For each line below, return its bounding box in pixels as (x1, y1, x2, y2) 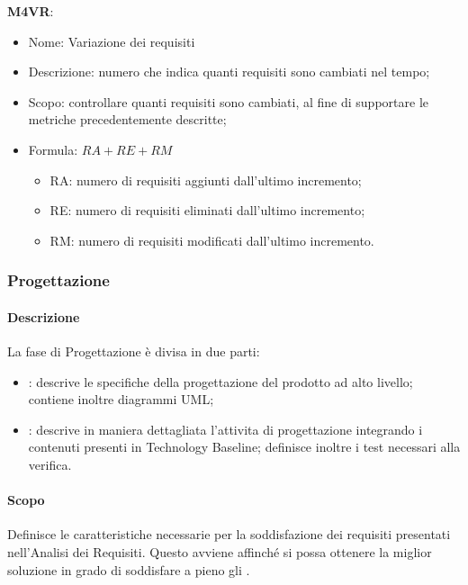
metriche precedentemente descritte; (28, 110, 227, 129)
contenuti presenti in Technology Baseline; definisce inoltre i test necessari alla (28, 437, 461, 456)
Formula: (28, 139, 78, 158)
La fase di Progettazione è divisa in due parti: (7, 341, 260, 360)
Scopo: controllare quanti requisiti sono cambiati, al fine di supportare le (28, 92, 428, 111)
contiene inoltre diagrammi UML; (28, 390, 214, 409)
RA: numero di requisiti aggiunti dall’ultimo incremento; (49, 170, 362, 189)
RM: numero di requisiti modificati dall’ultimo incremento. (49, 230, 374, 249)
